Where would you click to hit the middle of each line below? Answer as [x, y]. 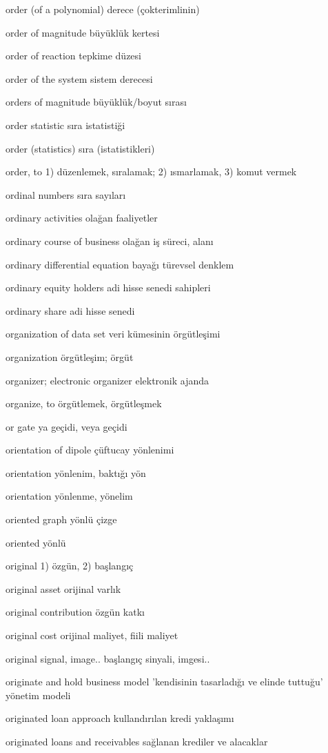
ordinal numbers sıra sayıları [66, 194]
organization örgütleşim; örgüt [70, 356]
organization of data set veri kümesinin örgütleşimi [113, 334]
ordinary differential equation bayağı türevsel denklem [120, 264]
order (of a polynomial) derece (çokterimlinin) [103, 9]
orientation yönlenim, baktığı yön [76, 472]
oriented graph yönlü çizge [61, 519]
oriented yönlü [36, 542]
